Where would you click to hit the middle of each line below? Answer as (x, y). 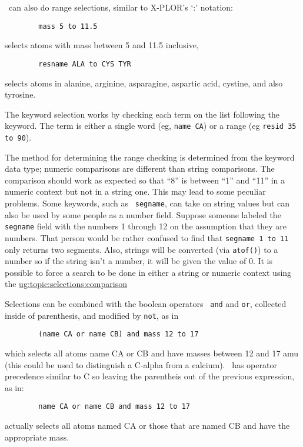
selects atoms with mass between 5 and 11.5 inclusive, (102, 45)
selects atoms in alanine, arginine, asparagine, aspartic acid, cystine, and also (144, 83)
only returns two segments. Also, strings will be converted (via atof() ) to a (141, 249)
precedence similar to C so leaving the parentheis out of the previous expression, (150, 376)
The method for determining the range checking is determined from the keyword (150, 157)
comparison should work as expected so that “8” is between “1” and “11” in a (145, 180)
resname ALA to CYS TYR (85, 64)
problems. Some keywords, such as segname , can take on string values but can (147, 203)
